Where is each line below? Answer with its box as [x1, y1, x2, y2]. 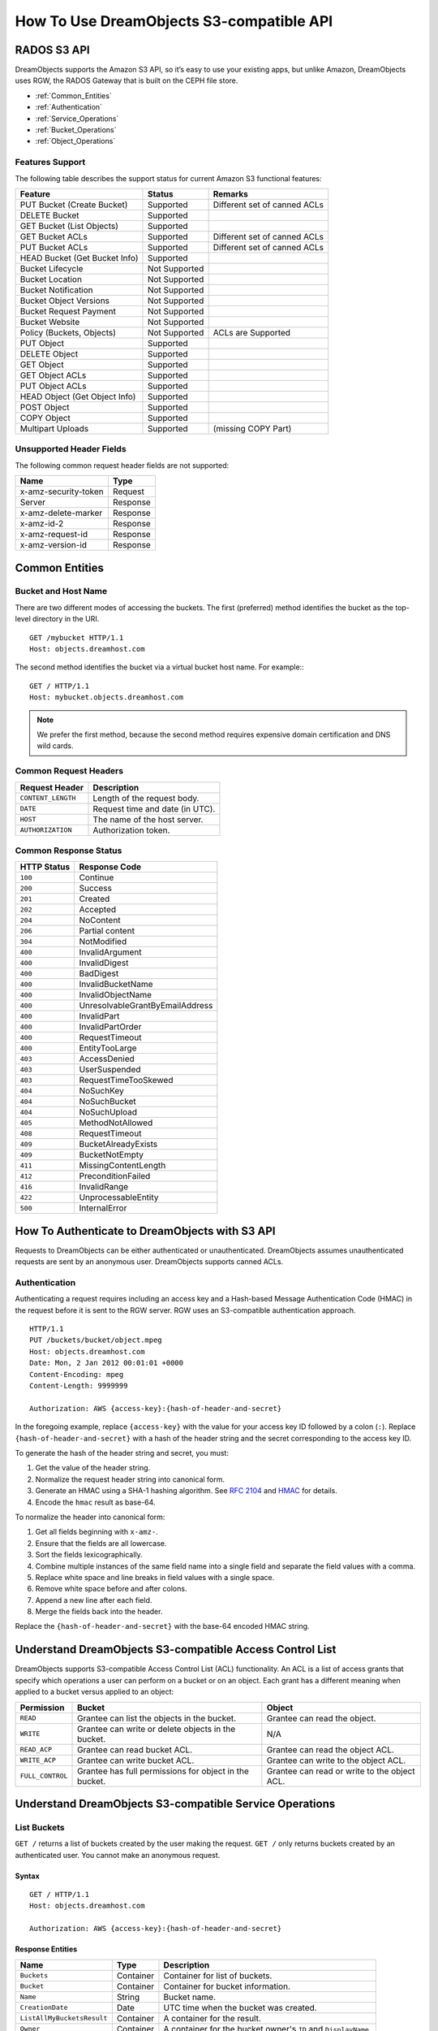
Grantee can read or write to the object [266, 1765, 415, 1777]
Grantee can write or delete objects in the [77, 1723, 236, 1734]
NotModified [79, 936, 127, 947]
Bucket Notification [19, 284, 93, 296]
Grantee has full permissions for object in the [77, 1765, 249, 1777]
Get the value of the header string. [35, 1463, 151, 1473]
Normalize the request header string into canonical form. [35, 1475, 225, 1484]
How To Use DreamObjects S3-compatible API [15, 12, 333, 30]
